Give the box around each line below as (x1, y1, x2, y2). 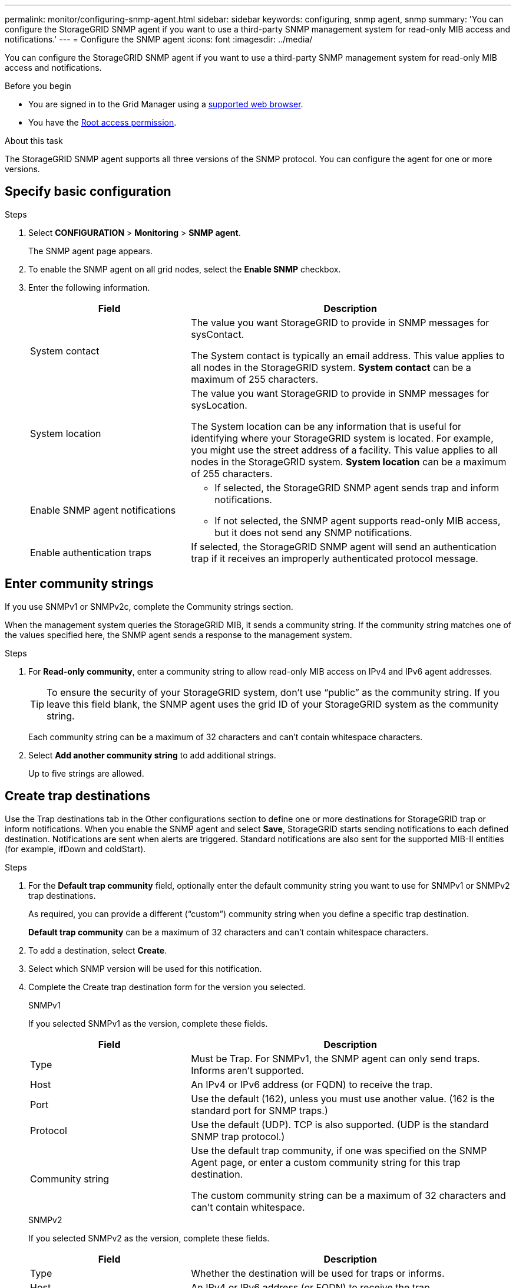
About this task (5, 136, 63, 146)
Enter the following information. (28, 282, 150, 293)
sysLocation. (191, 399, 247, 411)
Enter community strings (5, 576, 154, 592)
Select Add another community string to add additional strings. (28, 750, 276, 760)
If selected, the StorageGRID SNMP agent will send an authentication (191, 540, 497, 553)
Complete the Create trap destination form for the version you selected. (28, 981, 306, 992)
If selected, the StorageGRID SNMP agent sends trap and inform (214, 481, 500, 494)
